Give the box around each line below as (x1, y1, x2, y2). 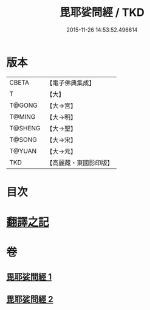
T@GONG (9, 101, 38, 110)
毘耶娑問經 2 (6, 294, 53, 305)
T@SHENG (9, 124, 41, 132)
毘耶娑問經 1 (6, 272, 52, 282)
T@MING (9, 112, 36, 121)
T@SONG (9, 135, 38, 144)
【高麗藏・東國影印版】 (46, 158, 114, 167)
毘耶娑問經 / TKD (60, 5, 145, 19)
